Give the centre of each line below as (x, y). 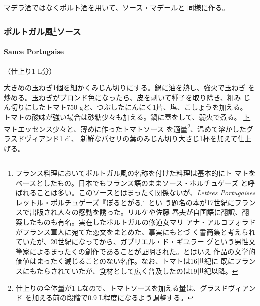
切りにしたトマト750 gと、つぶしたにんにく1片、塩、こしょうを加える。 (129, 107)
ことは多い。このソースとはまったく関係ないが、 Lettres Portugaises (146, 192)
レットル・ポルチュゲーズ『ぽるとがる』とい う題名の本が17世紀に (125, 202)
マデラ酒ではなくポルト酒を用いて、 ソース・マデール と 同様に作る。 (117, 7)
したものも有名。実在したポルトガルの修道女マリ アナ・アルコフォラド (139, 222)
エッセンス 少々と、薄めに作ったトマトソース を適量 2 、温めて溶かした (132, 128)
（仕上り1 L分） (30, 70)
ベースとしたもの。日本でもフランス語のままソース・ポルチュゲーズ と (132, 182)
